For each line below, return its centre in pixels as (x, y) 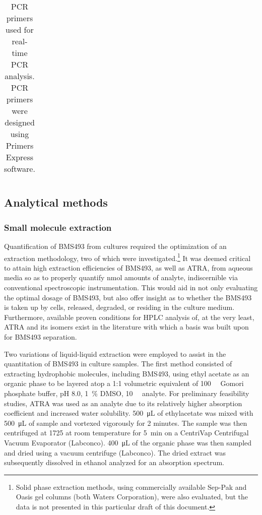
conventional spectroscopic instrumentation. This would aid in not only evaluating (131, 287)
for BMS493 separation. (41, 337)
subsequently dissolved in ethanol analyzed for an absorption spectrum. (114, 462)
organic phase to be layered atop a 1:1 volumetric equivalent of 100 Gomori (124, 383)
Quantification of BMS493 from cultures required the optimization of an (115, 246)
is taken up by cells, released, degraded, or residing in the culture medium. (119, 307)
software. (20, 169)
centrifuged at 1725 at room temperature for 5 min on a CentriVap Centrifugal (126, 433)
